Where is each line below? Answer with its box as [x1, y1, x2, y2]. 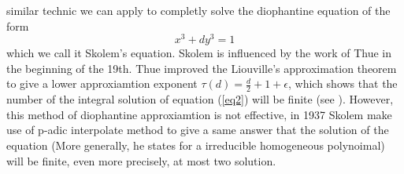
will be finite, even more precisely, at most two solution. [6, 152, 276, 169]
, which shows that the [288, 75, 398, 92]
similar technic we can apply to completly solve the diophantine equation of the [6, 2, 391, 18]
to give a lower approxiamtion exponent [6, 75, 198, 92]
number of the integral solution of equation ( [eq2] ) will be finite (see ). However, [6, 91, 394, 107]
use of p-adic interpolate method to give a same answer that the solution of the [6, 121, 389, 138]
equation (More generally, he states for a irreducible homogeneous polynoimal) [6, 137, 385, 154]
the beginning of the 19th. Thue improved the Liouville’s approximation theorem [6, 60, 397, 76]
